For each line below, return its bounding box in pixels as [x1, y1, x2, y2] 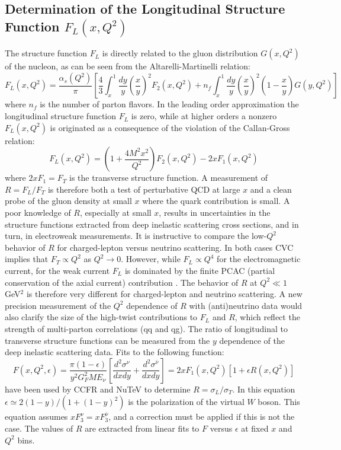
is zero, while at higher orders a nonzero [131, 110, 277, 122]
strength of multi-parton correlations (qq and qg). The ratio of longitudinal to [5, 322, 288, 334]
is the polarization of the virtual [128, 395, 245, 408]
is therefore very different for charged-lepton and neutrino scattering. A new [26, 288, 303, 300]
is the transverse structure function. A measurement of [69, 171, 268, 184]
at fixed [241, 422, 269, 434]
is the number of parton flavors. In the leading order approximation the [40, 98, 299, 110]
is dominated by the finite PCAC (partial [124, 264, 275, 277]
